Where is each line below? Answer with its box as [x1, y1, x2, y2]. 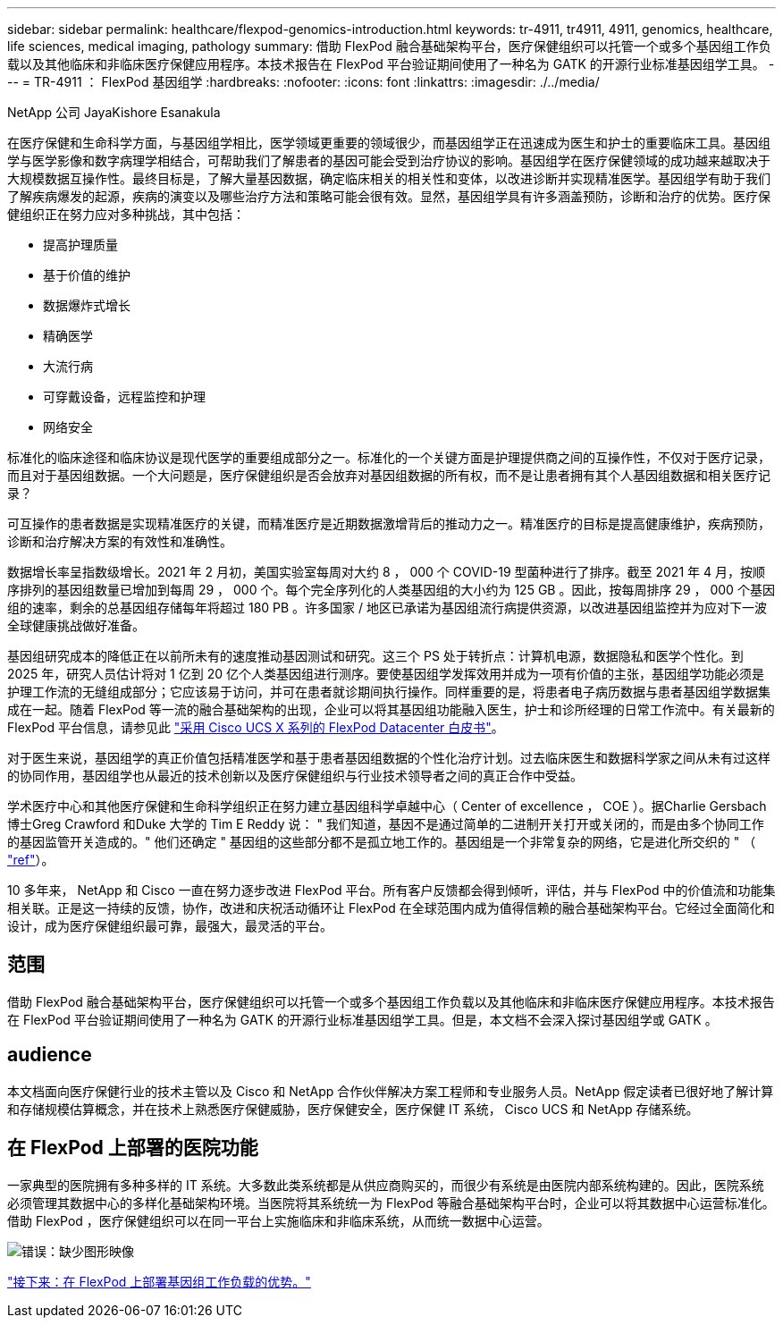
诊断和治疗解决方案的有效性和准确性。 [7, 534, 232, 549]
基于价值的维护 [43, 267, 130, 283]
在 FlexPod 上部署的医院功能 [7, 1136, 258, 1160]
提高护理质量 [43, 237, 118, 252]
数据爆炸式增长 [43, 298, 130, 313]
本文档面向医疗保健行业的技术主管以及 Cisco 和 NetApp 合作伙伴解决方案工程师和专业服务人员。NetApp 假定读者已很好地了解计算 [7, 1083, 774, 1099]
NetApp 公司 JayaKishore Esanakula [7, 105, 221, 120]
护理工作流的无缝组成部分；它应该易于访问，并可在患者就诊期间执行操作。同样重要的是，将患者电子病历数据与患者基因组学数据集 [7, 684, 770, 699]
